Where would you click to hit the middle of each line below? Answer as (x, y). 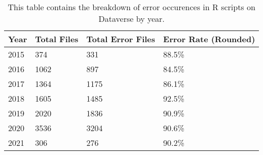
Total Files (57, 39)
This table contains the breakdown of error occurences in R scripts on (131, 7)
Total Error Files (121, 39)
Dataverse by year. (131, 19)
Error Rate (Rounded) (209, 39)
